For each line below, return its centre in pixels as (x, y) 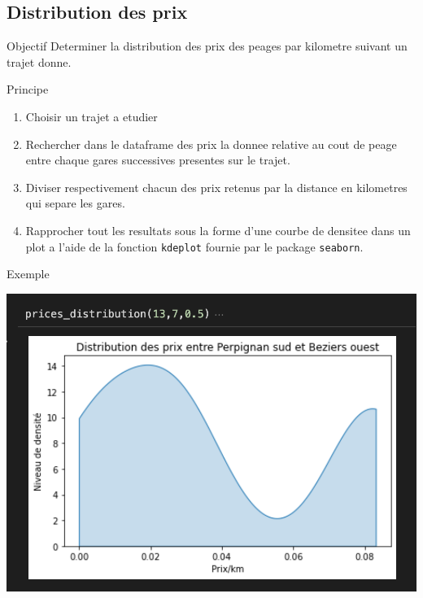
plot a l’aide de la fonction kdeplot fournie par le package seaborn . (194, 246)
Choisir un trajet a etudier (92, 116)
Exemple (28, 274)
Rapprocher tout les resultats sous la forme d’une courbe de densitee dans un (218, 230)
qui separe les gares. (75, 203)
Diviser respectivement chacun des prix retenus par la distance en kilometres (216, 187)
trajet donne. (39, 61)
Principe (28, 89)
